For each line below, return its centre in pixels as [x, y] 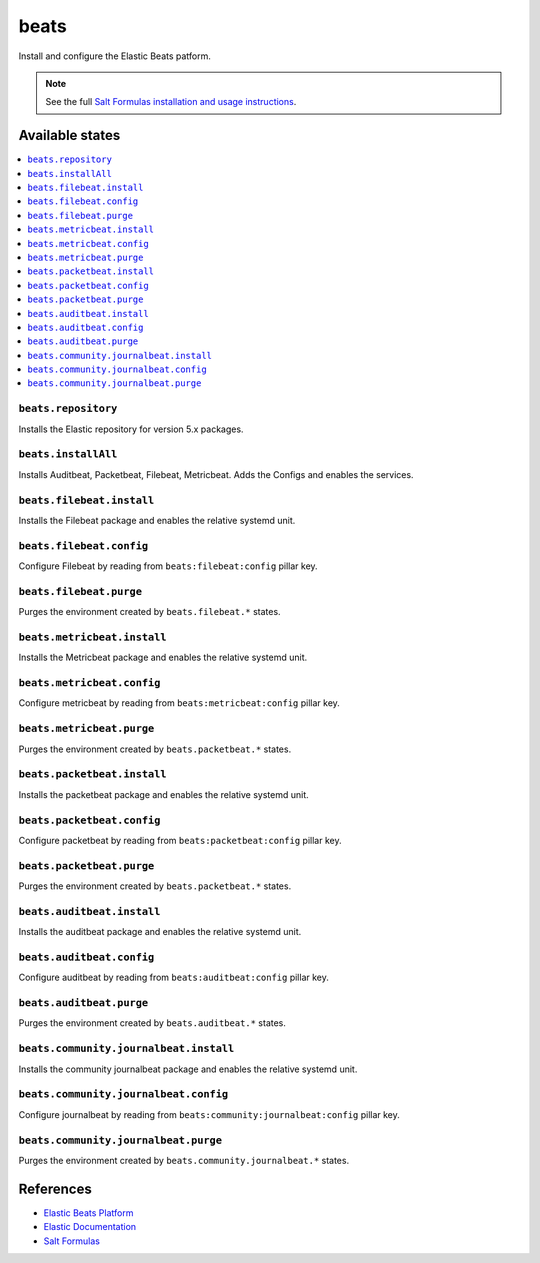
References [55, 1188]
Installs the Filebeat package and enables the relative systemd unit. [157, 520]
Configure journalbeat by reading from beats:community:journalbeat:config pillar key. [209, 1114]
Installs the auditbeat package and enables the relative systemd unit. [160, 932]
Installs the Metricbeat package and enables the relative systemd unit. [163, 657]
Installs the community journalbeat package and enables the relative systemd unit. [188, 1069]
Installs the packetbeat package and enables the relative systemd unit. [163, 794]
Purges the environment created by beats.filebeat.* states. [149, 612]
